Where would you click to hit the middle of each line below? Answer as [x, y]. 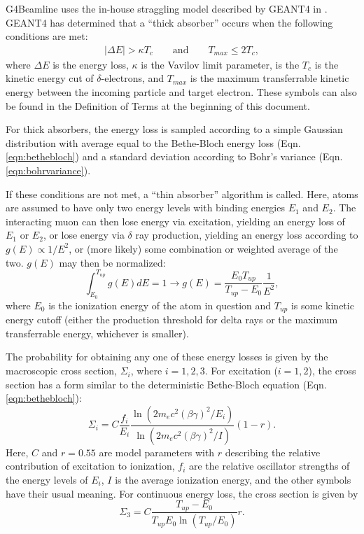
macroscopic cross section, [62, 371]
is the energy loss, [91, 64]
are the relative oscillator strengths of [269, 466]
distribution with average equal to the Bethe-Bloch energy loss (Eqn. [153, 142]
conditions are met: [47, 36]
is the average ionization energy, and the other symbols [233, 479]
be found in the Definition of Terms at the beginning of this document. [158, 105]
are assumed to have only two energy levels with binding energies [145, 208]
